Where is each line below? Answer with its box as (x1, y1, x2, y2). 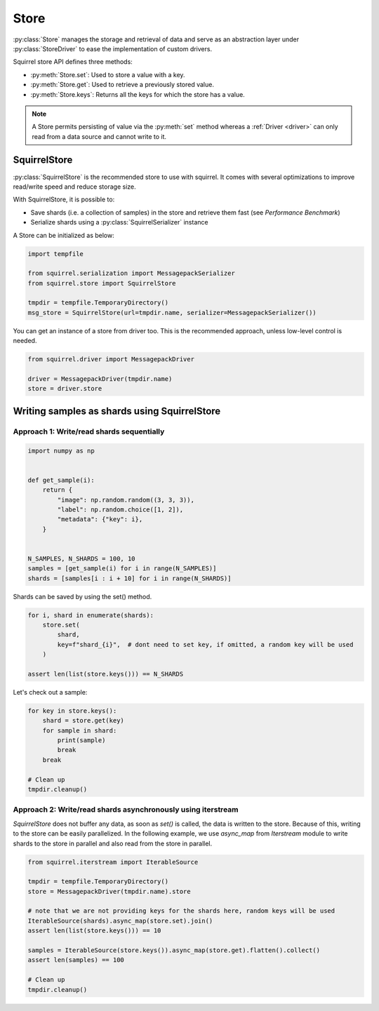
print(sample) (57, 737, 106, 744)
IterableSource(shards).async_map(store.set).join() (27, 916, 213, 925)
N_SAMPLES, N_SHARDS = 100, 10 (27, 554, 136, 563)
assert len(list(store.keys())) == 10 (27, 927, 161, 935)
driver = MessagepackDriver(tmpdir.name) (27, 375, 173, 382)
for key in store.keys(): (27, 707, 117, 715)
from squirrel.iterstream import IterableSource (27, 858, 199, 866)
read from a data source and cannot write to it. (32, 132, 167, 140)
